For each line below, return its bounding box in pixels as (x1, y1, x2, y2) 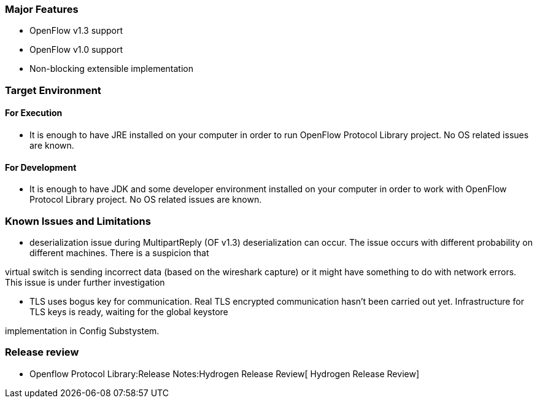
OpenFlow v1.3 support (29, 25, 123, 36)
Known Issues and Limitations (5, 214, 151, 227)
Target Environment (5, 84, 101, 96)
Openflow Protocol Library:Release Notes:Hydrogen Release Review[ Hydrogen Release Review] (29, 368, 419, 379)
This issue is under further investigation (5, 276, 165, 288)
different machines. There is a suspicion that (29, 247, 209, 258)
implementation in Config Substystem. (5, 325, 160, 336)
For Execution (5, 108, 63, 119)
